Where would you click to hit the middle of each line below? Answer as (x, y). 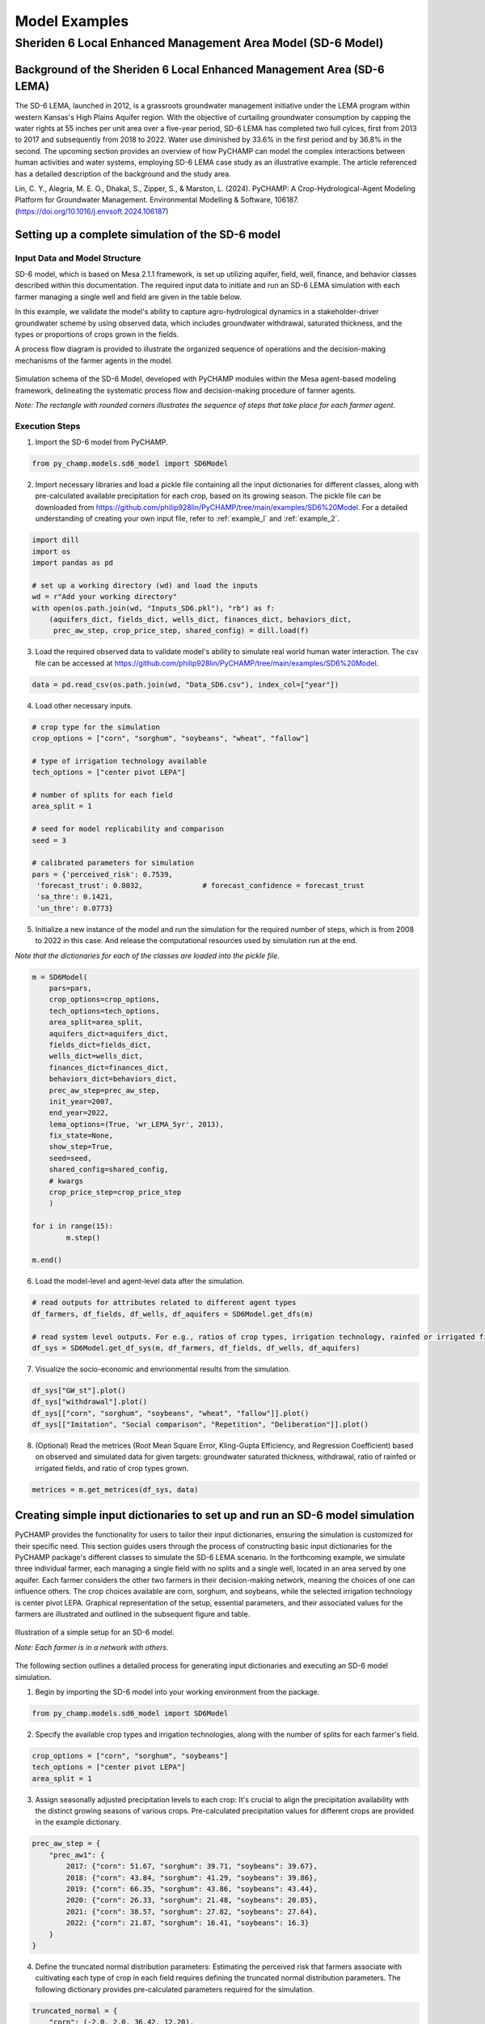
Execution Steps (48, 426)
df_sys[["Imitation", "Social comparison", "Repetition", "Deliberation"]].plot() (200, 1424)
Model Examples (72, 21)
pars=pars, (70, 988)
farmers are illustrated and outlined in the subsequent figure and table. (133, 1614)
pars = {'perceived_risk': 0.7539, (102, 874)
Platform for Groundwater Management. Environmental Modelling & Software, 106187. (157, 200)
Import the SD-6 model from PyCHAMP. (101, 442)
